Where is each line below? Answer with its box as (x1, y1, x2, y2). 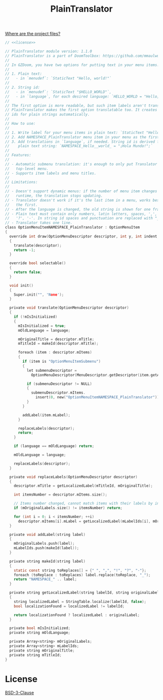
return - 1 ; (14, 248, 36, 252)
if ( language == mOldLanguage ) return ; (14, 444, 95, 449)
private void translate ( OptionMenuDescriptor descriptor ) (9, 305, 130, 310)
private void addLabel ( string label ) (9, 532, 86, 537)
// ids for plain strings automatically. (5, 112, 90, 117)
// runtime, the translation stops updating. (5, 193, 103, 199)
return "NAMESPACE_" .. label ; (14, 577, 77, 582)
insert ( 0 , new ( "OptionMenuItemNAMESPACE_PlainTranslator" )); (35, 395, 162, 400)
